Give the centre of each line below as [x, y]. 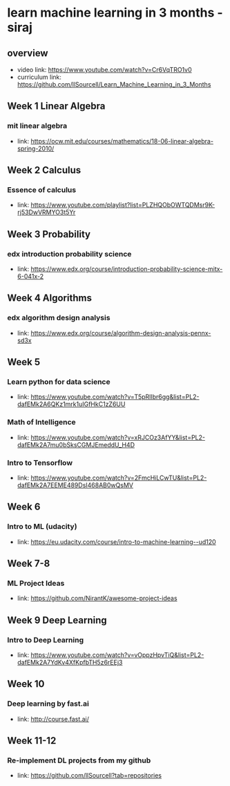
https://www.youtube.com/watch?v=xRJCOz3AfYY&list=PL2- [118, 437]
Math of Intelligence [41, 422]
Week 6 [24, 507]
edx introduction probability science [69, 254]
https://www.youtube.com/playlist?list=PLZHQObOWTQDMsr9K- [123, 205]
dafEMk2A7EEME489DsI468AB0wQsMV [75, 485]
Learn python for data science [59, 382]
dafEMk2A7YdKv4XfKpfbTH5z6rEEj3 [70, 663]
